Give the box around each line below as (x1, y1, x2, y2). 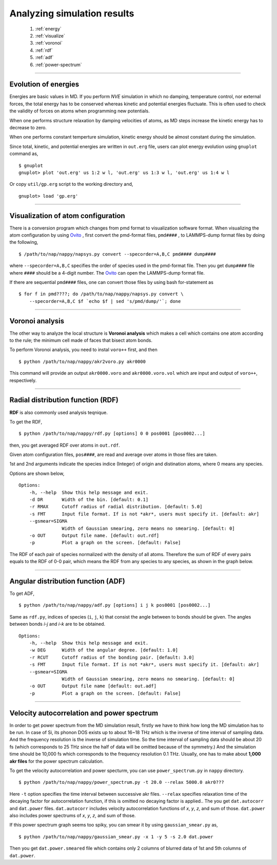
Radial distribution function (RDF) (9, 396, 119, 405)
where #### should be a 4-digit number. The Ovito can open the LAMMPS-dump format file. (9, 270, 205, 276)
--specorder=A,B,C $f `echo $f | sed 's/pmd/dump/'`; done (29, 298, 181, 304)
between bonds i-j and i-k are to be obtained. (9, 621, 106, 627)
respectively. (9, 377, 37, 383)
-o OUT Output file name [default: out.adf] (29, 683, 156, 689)
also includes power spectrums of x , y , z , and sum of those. (9, 812, 136, 818)
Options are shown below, (9, 470, 65, 476)
